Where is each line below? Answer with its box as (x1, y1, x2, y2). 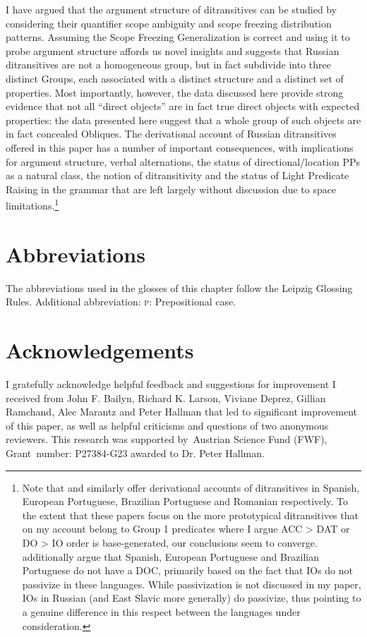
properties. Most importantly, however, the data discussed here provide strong (6, 85, 344, 99)
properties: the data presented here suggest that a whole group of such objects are (6, 112, 361, 127)
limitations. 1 (6, 196, 59, 212)
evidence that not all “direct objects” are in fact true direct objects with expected (6, 99, 360, 114)
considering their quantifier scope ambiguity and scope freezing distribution (6, 16, 332, 30)
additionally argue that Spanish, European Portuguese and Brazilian (22, 549, 320, 564)
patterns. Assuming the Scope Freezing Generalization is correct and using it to (6, 30, 350, 44)
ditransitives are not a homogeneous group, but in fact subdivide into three (6, 57, 331, 72)
